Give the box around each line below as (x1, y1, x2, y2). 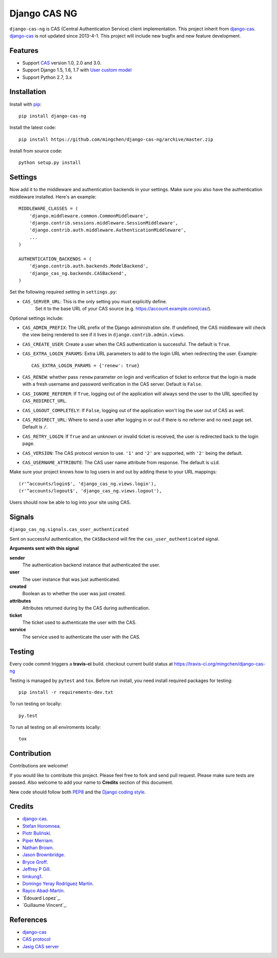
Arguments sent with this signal (9, 545, 79, 551)
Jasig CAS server (22, 943, 59, 949)
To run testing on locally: (9, 701, 62, 707)
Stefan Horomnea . (22, 823, 61, 829)
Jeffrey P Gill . (22, 866, 51, 872)
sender (9, 555, 25, 561)
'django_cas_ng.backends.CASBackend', (29, 270, 127, 276)
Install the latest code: (9, 124, 56, 131)
